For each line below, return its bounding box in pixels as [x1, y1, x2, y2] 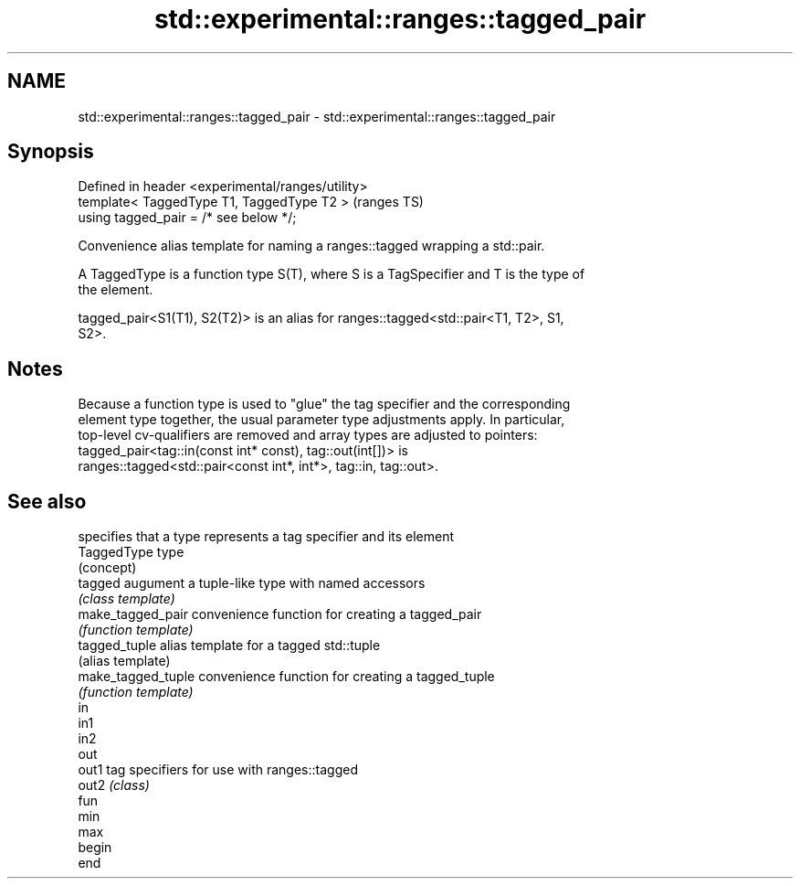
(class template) [78, 591, 175, 607]
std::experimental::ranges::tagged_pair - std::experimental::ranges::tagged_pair [78, 108, 556, 124]
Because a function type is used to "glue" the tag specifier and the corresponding [78, 396, 571, 412]
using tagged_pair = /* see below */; [78, 209, 297, 226]
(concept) [78, 560, 137, 576]
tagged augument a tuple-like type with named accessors [78, 575, 426, 592]
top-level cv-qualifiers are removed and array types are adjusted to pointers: [78, 427, 538, 443]
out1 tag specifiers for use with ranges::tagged [78, 762, 358, 778]
